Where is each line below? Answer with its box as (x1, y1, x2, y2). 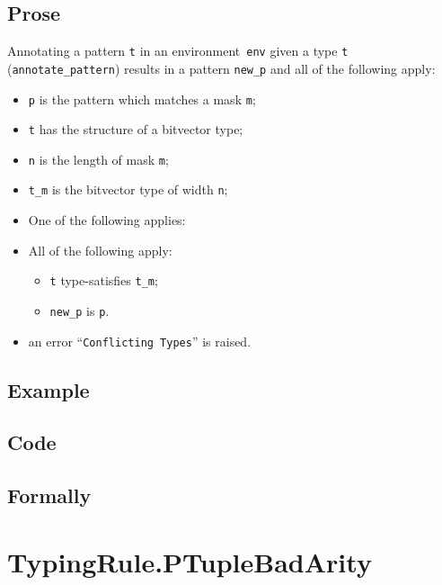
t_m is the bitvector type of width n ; (28, 180, 228, 199)
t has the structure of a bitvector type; (28, 120, 243, 139)
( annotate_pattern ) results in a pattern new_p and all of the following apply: (7, 58, 436, 77)
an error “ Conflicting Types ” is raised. (28, 331, 252, 350)
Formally (7, 481, 92, 509)
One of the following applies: (28, 211, 186, 229)
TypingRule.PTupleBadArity (7, 543, 372, 580)
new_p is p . (49, 301, 110, 319)
